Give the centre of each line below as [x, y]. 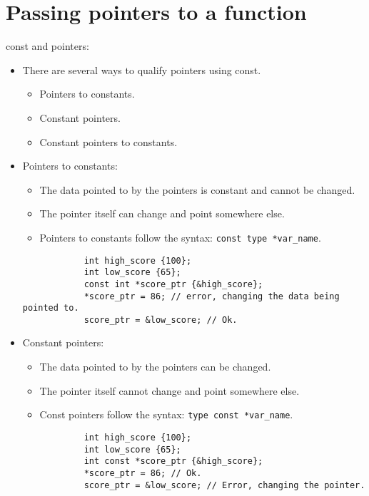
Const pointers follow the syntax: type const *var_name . [166, 414]
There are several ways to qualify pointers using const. [142, 69]
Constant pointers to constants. [108, 141]
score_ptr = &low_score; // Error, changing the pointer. [224, 485]
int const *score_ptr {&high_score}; [173, 461]
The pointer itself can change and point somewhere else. [162, 213]
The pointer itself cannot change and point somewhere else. [170, 390]
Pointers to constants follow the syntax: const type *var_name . [180, 237]
